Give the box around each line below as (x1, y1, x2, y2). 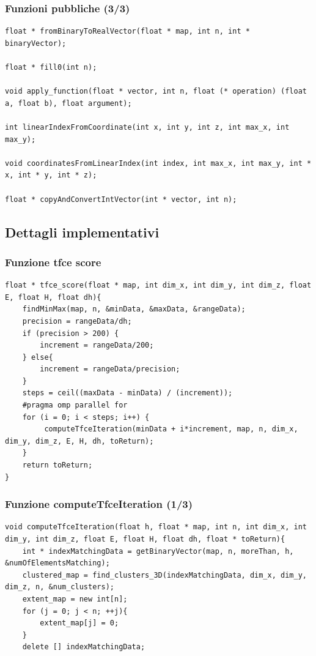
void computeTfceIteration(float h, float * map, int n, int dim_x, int (5, 523, 307, 532)
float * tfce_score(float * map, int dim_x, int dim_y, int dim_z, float (5, 281, 312, 290)
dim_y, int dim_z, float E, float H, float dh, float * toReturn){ (5, 535, 285, 544)
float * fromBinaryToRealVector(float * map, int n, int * (5, 27, 250, 36)
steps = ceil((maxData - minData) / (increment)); (22, 389, 233, 398)
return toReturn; (22, 461, 93, 470)
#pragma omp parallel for (22, 401, 128, 410)
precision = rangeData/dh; (22, 316, 132, 326)
